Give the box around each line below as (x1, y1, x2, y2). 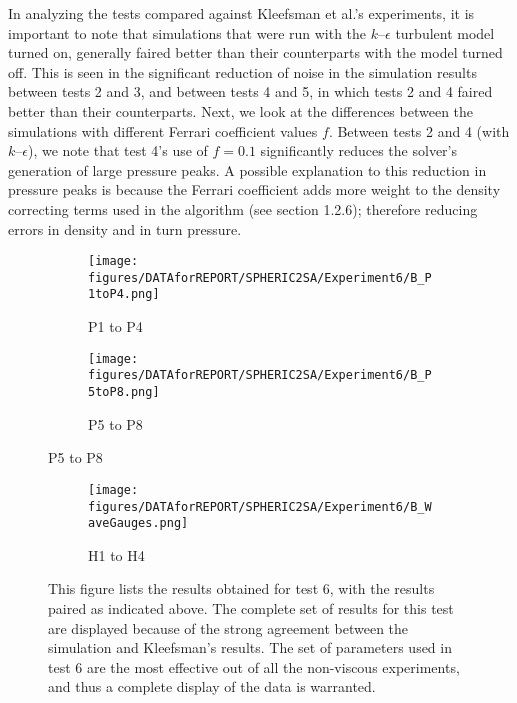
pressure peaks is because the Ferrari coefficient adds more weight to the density (8, 179, 501, 200)
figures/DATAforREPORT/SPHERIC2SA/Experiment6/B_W (88, 499, 432, 514)
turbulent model (395, 22, 495, 43)
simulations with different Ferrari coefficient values (8, 120, 318, 141)
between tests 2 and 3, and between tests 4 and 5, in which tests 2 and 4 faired (8, 81, 493, 102)
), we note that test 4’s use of (27, 140, 208, 161)
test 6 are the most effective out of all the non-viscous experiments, (48, 656, 460, 677)
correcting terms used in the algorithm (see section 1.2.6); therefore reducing (8, 198, 478, 219)
